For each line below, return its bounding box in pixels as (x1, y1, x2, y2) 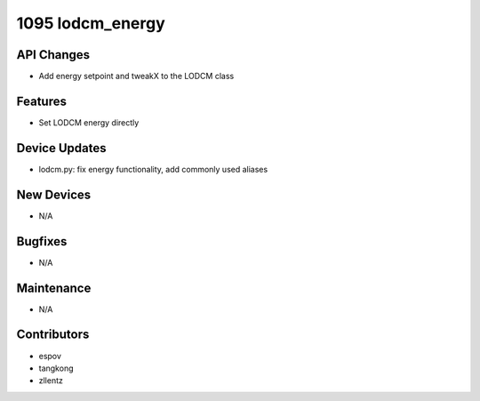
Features (16, 93, 67, 108)
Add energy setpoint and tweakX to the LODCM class (38, 71, 235, 82)
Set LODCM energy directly (38, 116, 140, 128)
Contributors (16, 327, 90, 342)
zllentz (38, 375, 64, 386)
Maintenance (16, 280, 92, 295)
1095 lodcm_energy (16, 13, 166, 33)
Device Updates (16, 140, 107, 156)
